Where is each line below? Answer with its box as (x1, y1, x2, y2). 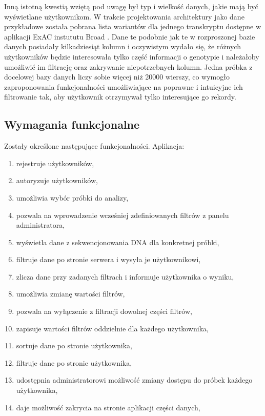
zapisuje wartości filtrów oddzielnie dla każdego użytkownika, (16, 323, 209, 333)
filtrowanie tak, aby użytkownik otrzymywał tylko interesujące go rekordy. (4, 91, 236, 102)
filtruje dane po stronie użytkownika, (16, 357, 132, 368)
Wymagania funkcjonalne (4, 116, 140, 132)
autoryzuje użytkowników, (16, 175, 98, 186)
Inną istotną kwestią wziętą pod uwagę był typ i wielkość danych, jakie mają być (4, 1, 258, 11)
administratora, (16, 220, 65, 230)
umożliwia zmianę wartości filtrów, (16, 288, 125, 299)
